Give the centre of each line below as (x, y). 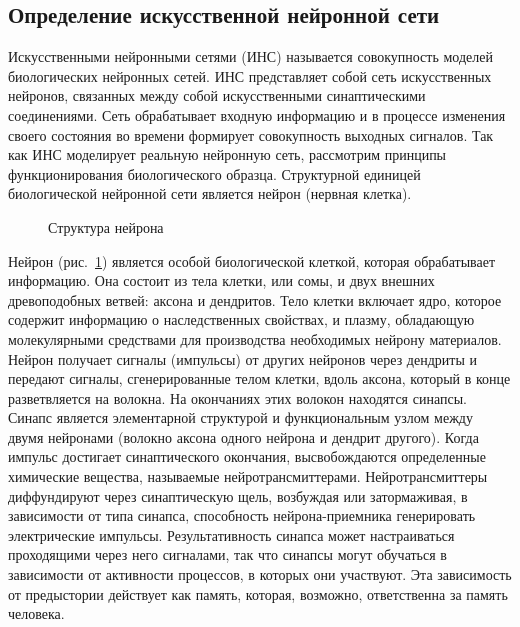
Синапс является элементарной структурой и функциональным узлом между (240, 417)
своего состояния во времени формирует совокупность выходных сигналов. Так (251, 134)
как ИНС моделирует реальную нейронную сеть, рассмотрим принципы (227, 154)
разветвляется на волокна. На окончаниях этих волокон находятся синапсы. (237, 397)
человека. (36, 613)
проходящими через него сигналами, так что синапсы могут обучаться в (227, 554)
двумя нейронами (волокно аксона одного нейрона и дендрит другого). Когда (243, 436)
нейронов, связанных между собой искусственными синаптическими (217, 95)
